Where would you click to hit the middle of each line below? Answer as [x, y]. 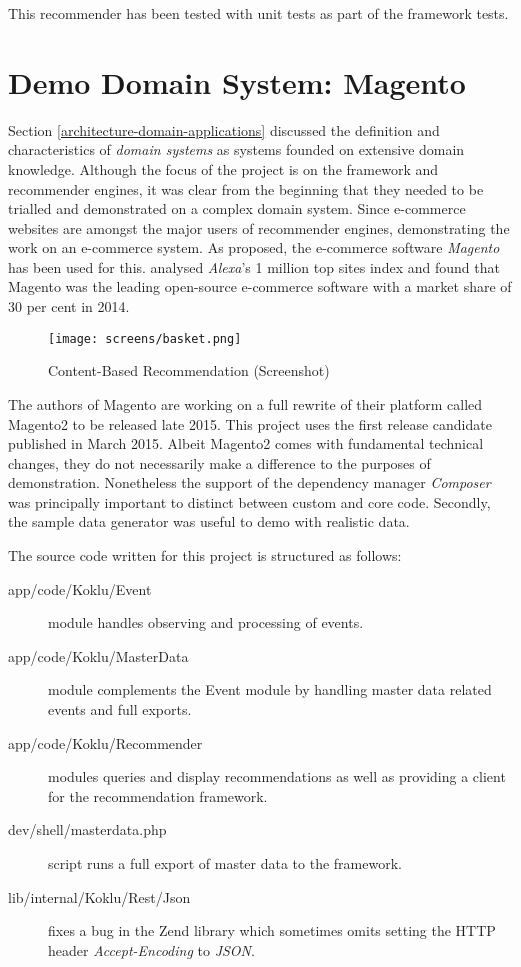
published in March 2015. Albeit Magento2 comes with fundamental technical [246, 443]
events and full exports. [120, 709]
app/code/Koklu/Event [80, 588]
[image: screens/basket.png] [145, 338]
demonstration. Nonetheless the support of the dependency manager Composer [249, 482]
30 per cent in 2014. [69, 306]
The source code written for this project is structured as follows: [205, 555]
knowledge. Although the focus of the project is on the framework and [223, 168]
